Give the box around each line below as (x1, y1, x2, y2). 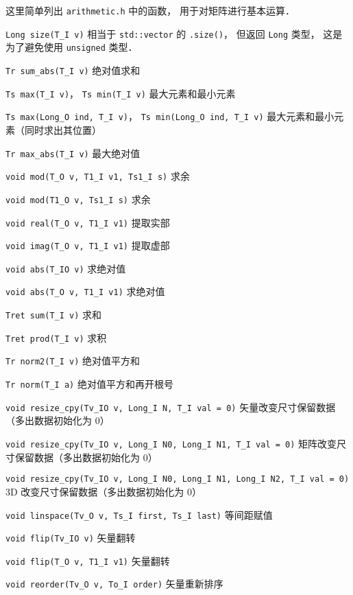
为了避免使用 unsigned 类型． (5, 40, 138, 54)
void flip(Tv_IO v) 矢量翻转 (5, 530, 136, 545)
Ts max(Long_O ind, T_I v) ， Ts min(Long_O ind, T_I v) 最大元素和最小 (5, 109, 334, 124)
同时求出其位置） (24, 122, 101, 137)
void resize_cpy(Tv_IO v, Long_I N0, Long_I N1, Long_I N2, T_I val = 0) (5, 474, 350, 485)
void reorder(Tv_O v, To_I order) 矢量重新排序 (5, 576, 223, 591)
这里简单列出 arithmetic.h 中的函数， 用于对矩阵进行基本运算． (5, 3, 295, 17)
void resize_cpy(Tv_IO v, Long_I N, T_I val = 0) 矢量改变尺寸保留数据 (5, 399, 336, 414)
